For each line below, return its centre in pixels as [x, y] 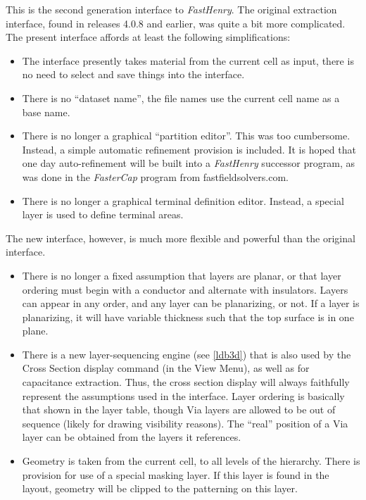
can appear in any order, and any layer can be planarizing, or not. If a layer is [191, 303]
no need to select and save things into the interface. [133, 74]
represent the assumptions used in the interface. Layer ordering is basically [183, 395]
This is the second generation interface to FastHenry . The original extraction [171, 9]
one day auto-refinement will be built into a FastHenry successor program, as [188, 163]
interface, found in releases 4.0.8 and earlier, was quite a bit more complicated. [176, 23]
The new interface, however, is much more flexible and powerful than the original [181, 238]
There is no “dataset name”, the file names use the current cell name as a [181, 98]
